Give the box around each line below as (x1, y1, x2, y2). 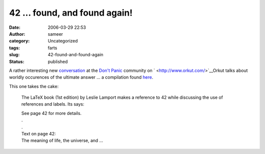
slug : (9, 52, 20, 58)
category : (9, 38, 30, 44)
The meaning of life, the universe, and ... (21, 137, 103, 144)
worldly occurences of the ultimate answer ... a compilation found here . (9, 74, 154, 80)
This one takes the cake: (9, 83, 59, 89)
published (48, 59, 68, 65)
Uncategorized (48, 38, 78, 44)
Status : (9, 59, 25, 65)
